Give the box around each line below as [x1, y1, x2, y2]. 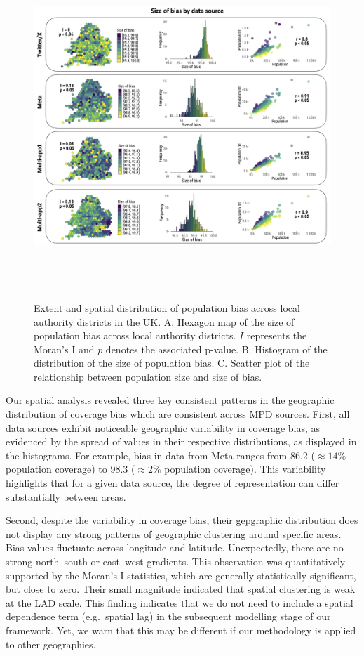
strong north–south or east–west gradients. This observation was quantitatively [6, 554, 346, 569]
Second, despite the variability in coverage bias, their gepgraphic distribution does [6, 513, 358, 527]
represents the [246, 328, 307, 343]
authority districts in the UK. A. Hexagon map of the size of [34, 314, 295, 329]
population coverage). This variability [164, 461, 326, 476]
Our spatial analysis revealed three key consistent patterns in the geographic [6, 393, 335, 407]
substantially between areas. [6, 489, 126, 504]
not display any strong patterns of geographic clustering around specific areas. [6, 526, 342, 541]
